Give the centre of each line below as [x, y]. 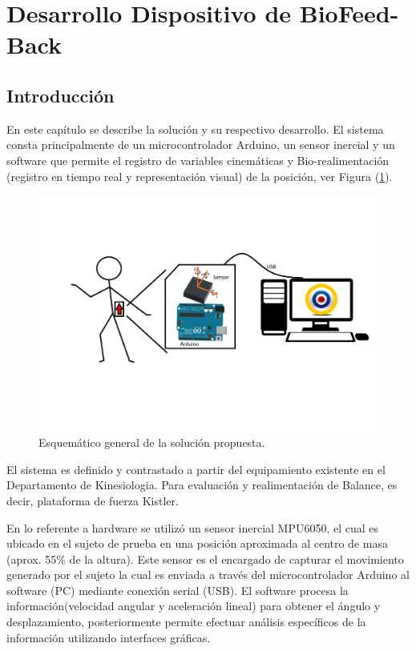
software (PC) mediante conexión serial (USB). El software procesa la [178, 590]
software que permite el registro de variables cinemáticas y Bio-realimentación [198, 160]
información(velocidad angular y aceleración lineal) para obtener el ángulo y [194, 606]
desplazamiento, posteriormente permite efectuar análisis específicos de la [186, 622]
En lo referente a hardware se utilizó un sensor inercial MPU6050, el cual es [193, 527]
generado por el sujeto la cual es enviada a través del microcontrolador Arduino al [208, 575]
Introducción [61, 95]
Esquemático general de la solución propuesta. [152, 442]
